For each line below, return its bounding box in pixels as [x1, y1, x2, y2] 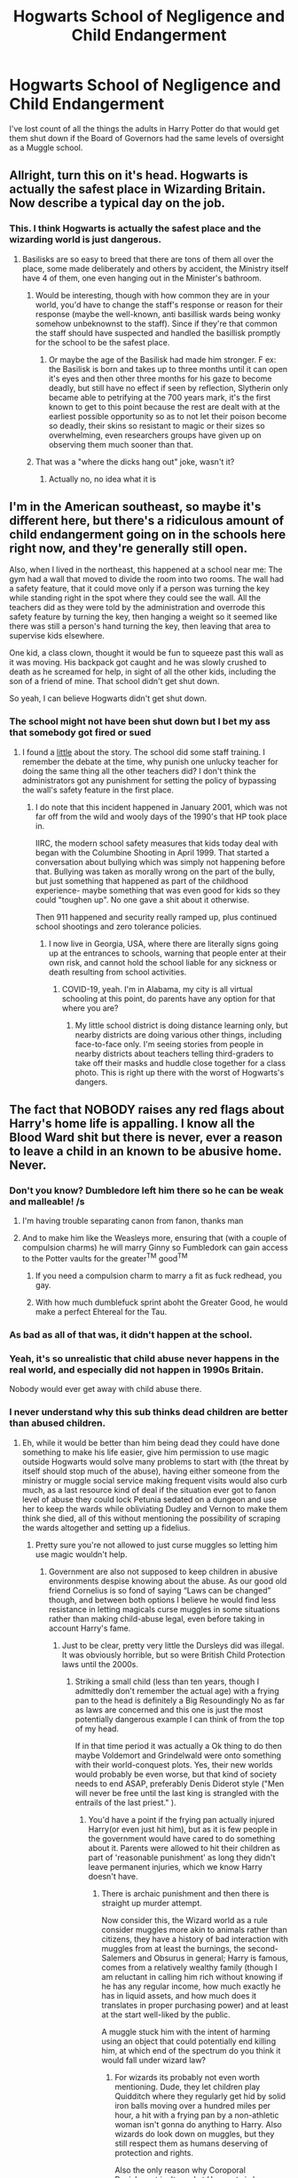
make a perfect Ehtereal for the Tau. [35, 1307, 168, 1317]
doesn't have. [88, 1871, 139, 1881]
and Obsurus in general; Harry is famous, [137, 1952, 288, 1963]
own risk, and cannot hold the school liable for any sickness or [48, 957, 278, 967]
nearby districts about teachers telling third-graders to [74, 1048, 274, 1059]
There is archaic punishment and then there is [101, 1888, 270, 1898]
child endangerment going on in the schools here [9, 527, 286, 543]
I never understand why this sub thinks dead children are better [9, 1406, 288, 1419]
